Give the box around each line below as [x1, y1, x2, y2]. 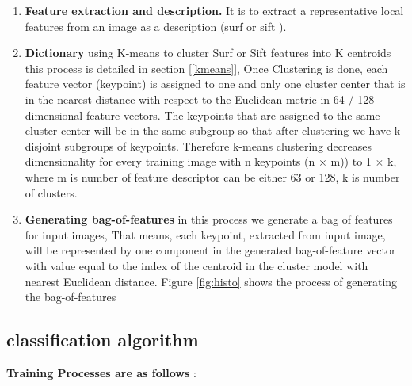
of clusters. [25, 184, 78, 201]
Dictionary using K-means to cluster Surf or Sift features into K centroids [25, 44, 391, 61]
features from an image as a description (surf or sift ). [25, 17, 287, 34]
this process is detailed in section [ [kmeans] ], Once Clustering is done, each [25, 59, 388, 76]
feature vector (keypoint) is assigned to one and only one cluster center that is [25, 75, 406, 92]
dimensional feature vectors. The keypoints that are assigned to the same [25, 106, 380, 123]
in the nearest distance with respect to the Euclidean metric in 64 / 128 [25, 90, 375, 107]
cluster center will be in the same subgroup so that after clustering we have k [25, 122, 401, 139]
